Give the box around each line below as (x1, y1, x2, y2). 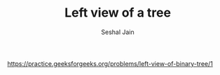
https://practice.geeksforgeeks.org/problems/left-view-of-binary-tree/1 (7, 59, 214, 67)
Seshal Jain (101, 28, 135, 36)
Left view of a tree (64, 5, 172, 21)
